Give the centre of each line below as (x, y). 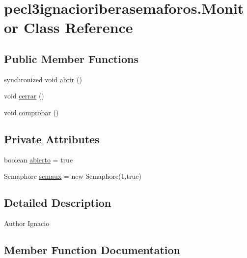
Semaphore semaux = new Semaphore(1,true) (73, 176)
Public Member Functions (71, 58)
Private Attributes (52, 139)
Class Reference (78, 27)
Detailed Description (58, 203)
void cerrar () (24, 96)
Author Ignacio (27, 223)
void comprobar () (31, 112)
